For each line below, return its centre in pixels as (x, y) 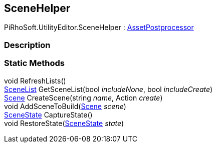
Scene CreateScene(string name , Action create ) (83, 97)
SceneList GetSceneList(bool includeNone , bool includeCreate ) (109, 89)
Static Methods (34, 63)
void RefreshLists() (35, 80)
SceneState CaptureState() (48, 114)
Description (27, 45)
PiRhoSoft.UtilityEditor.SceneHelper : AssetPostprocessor (99, 27)
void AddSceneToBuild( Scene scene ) (65, 106)
